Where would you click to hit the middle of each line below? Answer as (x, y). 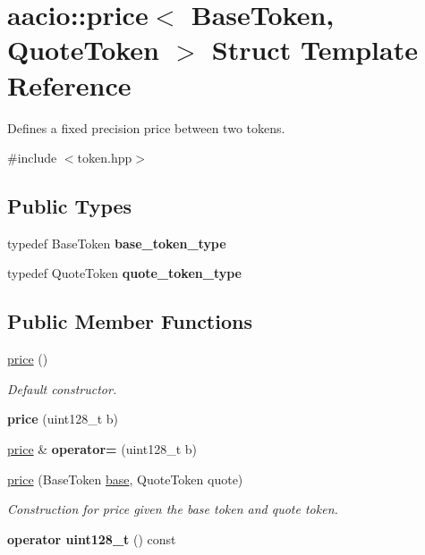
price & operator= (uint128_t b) (102, 449)
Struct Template (314, 50)
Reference (69, 84)
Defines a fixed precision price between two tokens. (146, 127)
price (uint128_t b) (63, 419)
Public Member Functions (130, 321)
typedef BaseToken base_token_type (117, 243)
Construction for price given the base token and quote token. (173, 509)
